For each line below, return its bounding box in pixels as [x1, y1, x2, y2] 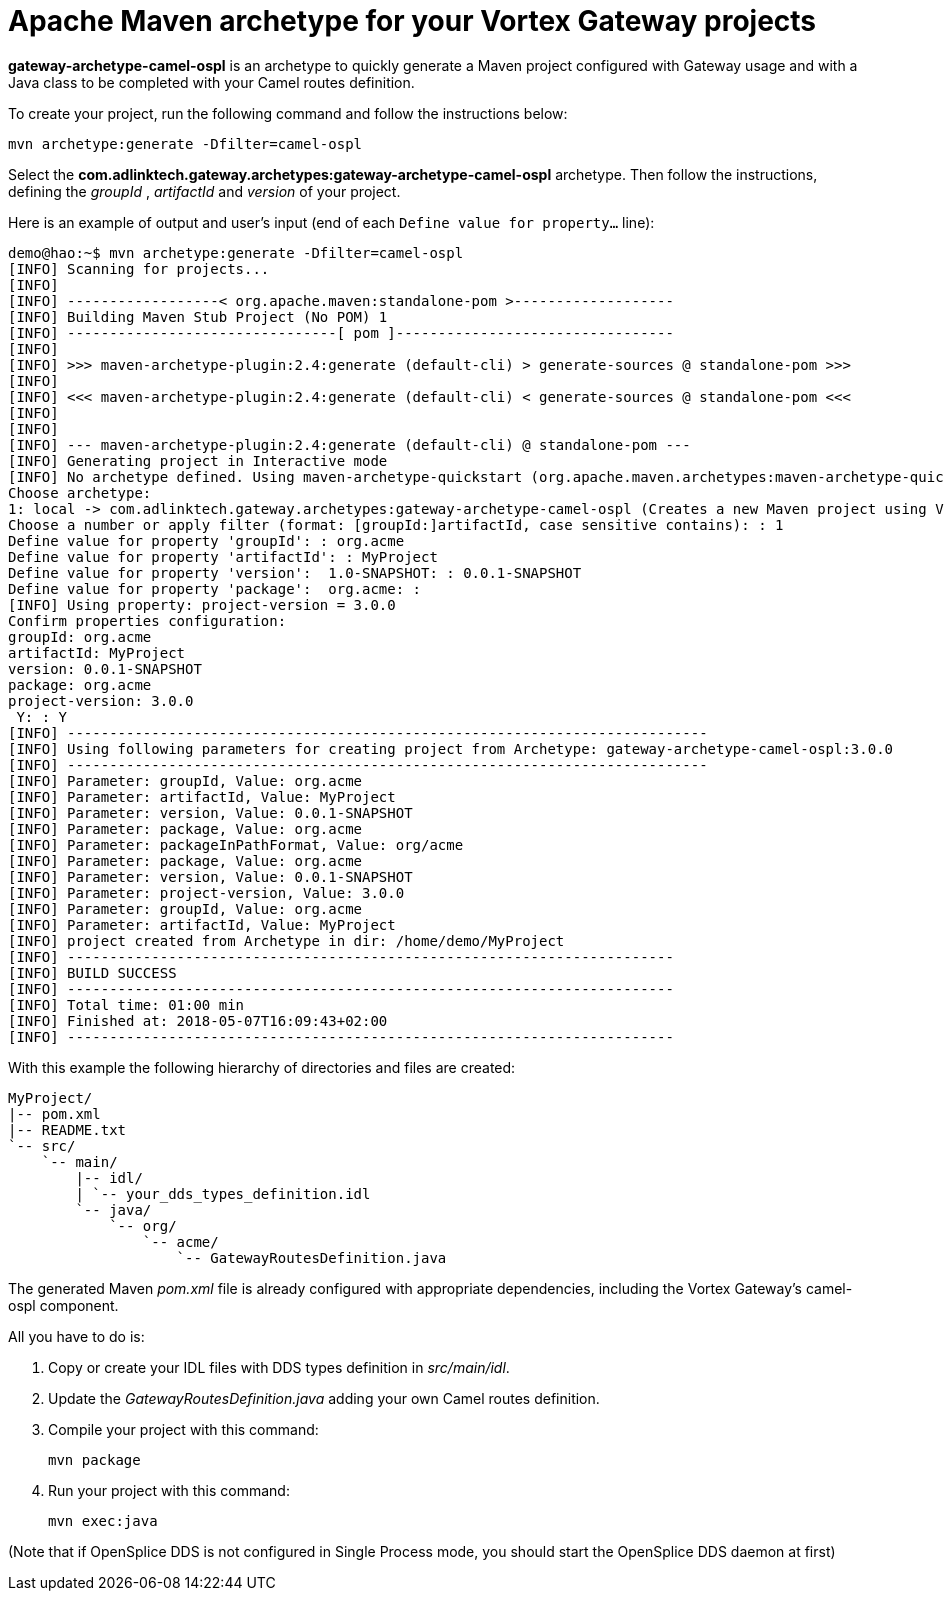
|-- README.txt [8, 1121, 127, 1138]
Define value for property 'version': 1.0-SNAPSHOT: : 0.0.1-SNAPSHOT [8, 564, 582, 581]
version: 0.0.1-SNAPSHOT [8, 660, 202, 677]
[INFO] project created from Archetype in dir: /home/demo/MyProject [8, 932, 565, 949]
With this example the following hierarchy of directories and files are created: [8, 1058, 516, 1076]
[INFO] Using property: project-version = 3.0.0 [8, 596, 396, 613]
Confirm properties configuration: [8, 612, 287, 629]
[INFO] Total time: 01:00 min [8, 996, 245, 1013]
